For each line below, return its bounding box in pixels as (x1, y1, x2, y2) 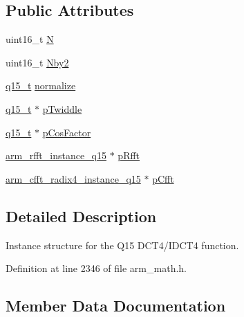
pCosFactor (42, 125, 91, 139)
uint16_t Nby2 (6, 55, 69, 69)
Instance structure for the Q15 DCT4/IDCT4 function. (6, 237, 239, 252)
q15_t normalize (6, 78, 76, 93)
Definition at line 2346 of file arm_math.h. (6, 261, 187, 275)
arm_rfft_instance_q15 (6, 148, 106, 163)
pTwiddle (42, 101, 82, 116)
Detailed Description (6, 205, 157, 226)
